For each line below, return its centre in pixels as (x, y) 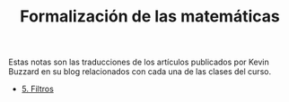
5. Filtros (38, 89)
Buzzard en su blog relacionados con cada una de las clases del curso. (140, 72)
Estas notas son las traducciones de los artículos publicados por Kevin (139, 62)
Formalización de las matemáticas (150, 17)
